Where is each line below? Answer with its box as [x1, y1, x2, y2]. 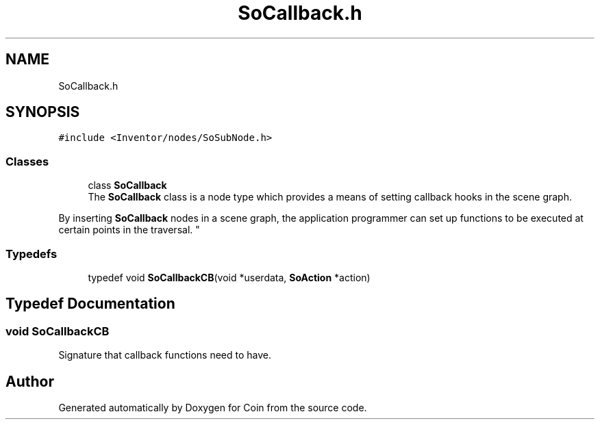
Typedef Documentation [5, 295, 175, 313]
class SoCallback [88, 179, 167, 192]
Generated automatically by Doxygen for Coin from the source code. [58, 402, 367, 413]
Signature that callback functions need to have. [58, 349, 271, 361]
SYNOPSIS [5, 103, 80, 121]
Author [5, 372, 54, 390]
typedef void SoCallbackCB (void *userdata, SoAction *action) [88, 271, 371, 283]
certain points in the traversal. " [58, 224, 200, 236]
